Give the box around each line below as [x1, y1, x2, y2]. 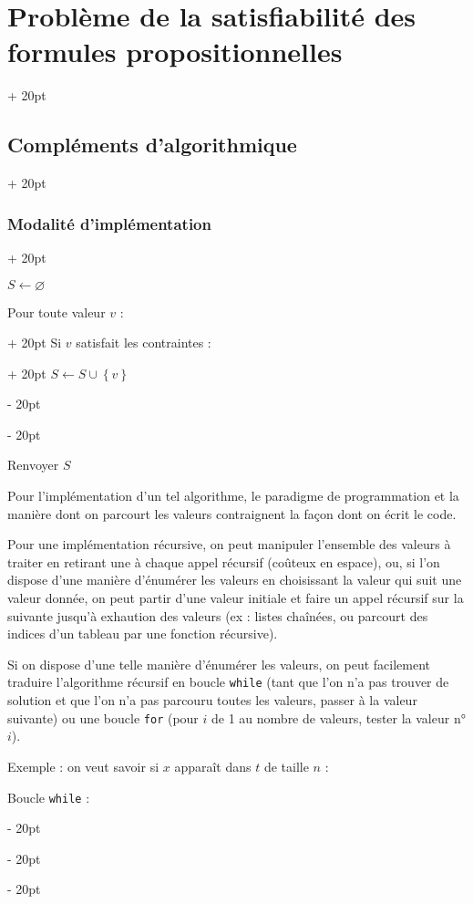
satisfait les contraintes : [76, 333, 211, 352]
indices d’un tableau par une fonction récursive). [7, 624, 278, 643]
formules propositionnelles [7, 33, 343, 70]
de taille [263, 756, 309, 775]
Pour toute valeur [7, 302, 106, 321]
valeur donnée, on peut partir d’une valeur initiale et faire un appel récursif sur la [7, 588, 464, 608]
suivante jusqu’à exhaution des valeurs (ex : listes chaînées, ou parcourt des [7, 606, 428, 625]
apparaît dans [174, 756, 252, 775]
